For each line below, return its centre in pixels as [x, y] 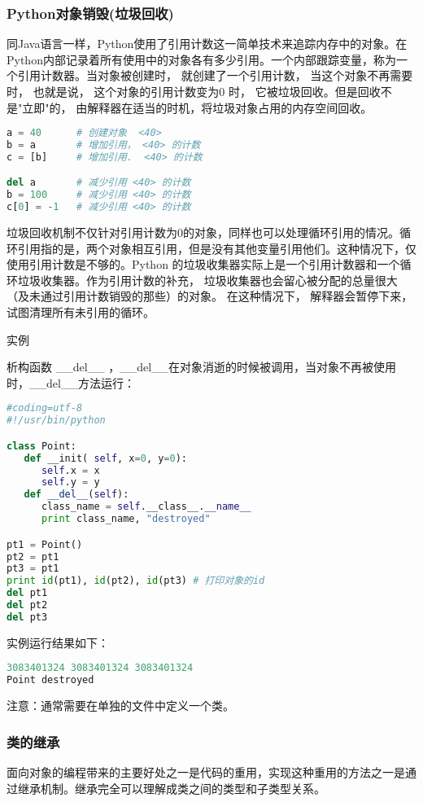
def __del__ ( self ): [76, 495]
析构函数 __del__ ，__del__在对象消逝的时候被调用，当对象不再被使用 [202, 367]
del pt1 [27, 593]
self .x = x [70, 470]
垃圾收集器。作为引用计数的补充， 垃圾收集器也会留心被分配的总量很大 [207, 280]
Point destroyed [50, 680]
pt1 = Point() [45, 544]
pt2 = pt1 [33, 557]
